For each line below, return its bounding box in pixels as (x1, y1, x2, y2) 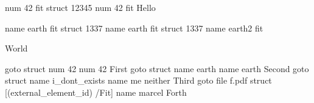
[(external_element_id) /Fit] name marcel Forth (5, 85, 187, 98)
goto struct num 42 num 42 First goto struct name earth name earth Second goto (5, 62, 309, 75)
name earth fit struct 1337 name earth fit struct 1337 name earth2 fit (5, 21, 263, 34)
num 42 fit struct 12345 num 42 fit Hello (5, 1, 156, 13)
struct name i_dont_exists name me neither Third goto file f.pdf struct (5, 74, 272, 87)
